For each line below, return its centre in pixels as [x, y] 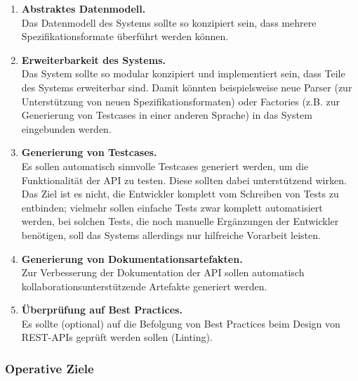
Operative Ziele [49, 368]
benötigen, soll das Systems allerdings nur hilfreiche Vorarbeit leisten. [171, 234]
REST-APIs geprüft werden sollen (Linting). [117, 337]
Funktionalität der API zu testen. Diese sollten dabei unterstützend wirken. [184, 180]
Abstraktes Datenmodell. [84, 8]
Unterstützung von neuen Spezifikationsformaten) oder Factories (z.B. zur [180, 101]
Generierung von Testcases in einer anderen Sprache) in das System [167, 115]
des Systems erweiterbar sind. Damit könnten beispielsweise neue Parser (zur [187, 87]
